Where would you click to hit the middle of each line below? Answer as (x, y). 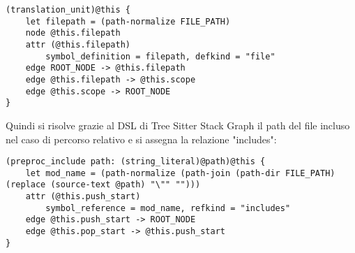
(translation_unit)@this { (68, 10)
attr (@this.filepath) (78, 44)
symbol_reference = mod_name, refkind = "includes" (168, 208)
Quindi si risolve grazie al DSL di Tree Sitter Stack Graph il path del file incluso (178, 125)
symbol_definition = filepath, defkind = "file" (160, 56)
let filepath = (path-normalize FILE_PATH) (128, 21)
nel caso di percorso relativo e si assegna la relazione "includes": (141, 139)
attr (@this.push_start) (83, 197)
